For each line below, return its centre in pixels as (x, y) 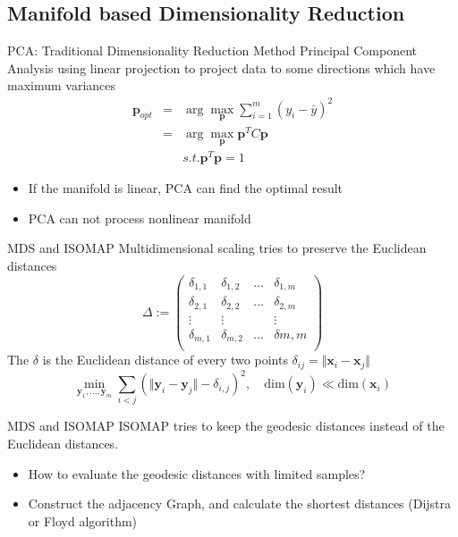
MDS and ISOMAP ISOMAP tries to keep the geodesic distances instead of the (226, 426)
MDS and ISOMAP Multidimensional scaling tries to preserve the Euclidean (217, 248)
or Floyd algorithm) (83, 520)
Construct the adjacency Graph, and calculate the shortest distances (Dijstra (240, 503)
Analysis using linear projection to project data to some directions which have (221, 67)
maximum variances (62, 85)
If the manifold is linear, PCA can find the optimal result (186, 188)
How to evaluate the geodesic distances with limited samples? (197, 473)
